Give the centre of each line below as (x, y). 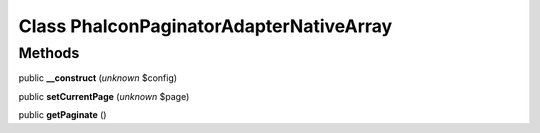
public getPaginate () (62, 115)
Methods (49, 53)
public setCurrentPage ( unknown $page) (104, 96)
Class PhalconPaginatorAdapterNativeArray (205, 26)
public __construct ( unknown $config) (98, 78)
